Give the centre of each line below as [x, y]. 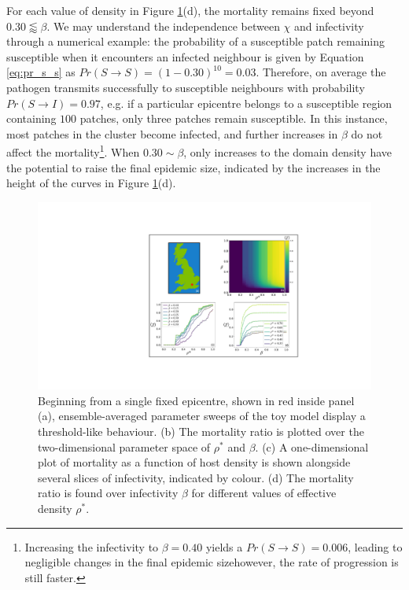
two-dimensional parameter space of [124, 446]
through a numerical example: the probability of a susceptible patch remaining [196, 41]
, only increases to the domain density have [288, 152]
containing [31, 118]
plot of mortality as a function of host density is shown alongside [194, 462]
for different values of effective [264, 493]
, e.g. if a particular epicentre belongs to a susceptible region [246, 103]
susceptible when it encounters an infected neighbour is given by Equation [185, 56]
